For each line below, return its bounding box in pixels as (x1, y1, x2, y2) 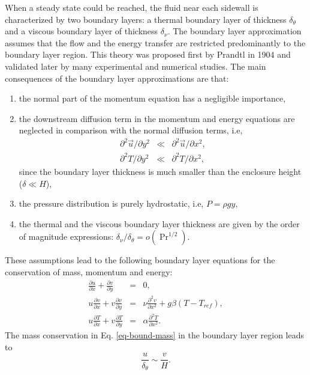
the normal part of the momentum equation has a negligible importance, (19, 92, 286, 105)
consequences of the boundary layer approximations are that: (5, 72, 229, 84)
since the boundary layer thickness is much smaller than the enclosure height (19, 165, 302, 177)
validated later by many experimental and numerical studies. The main (5, 59, 266, 72)
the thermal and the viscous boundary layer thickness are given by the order (19, 217, 300, 230)
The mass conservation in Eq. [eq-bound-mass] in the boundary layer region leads (5, 329, 305, 341)
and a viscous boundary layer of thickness (5, 25, 158, 37)
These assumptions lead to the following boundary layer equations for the (5, 254, 275, 266)
